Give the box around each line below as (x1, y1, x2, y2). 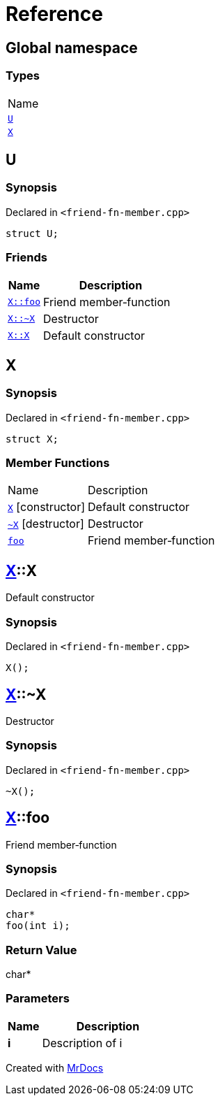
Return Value (6, 942, 77, 957)
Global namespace (6, 38, 138, 57)
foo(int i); (6, 920, 70, 932)
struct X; (6, 433, 58, 445)
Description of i (42, 1035, 123, 1050)
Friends (6, 250, 47, 265)
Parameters (6, 991, 70, 1006)
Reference (6, 2, 103, 26)
